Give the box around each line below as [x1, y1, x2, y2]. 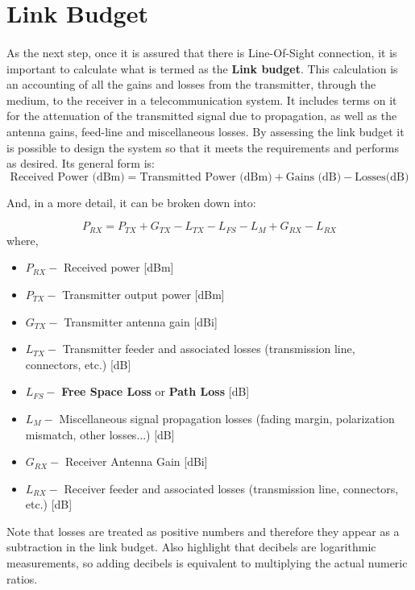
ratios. [6, 570, 38, 587]
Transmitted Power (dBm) [139, 171, 272, 183]
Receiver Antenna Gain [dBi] [64, 453, 208, 470]
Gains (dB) [285, 171, 342, 183]
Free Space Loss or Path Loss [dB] [61, 383, 250, 400]
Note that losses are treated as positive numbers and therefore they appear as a [6, 522, 400, 539]
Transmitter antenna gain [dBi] [64, 313, 218, 330]
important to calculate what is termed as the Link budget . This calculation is [6, 60, 398, 77]
